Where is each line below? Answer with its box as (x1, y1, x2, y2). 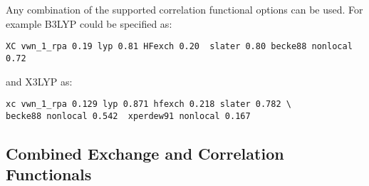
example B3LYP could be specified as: (6, 16, 172, 31)
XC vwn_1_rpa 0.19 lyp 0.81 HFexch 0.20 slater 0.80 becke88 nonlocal (6, 41, 353, 52)
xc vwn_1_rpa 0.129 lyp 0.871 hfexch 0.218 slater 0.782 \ (6, 99, 291, 110)
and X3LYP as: (6, 73, 73, 88)
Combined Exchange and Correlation (6, 142, 284, 164)
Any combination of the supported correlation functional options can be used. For (6, 2, 363, 16)
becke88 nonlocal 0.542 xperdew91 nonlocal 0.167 (6, 110, 251, 121)
